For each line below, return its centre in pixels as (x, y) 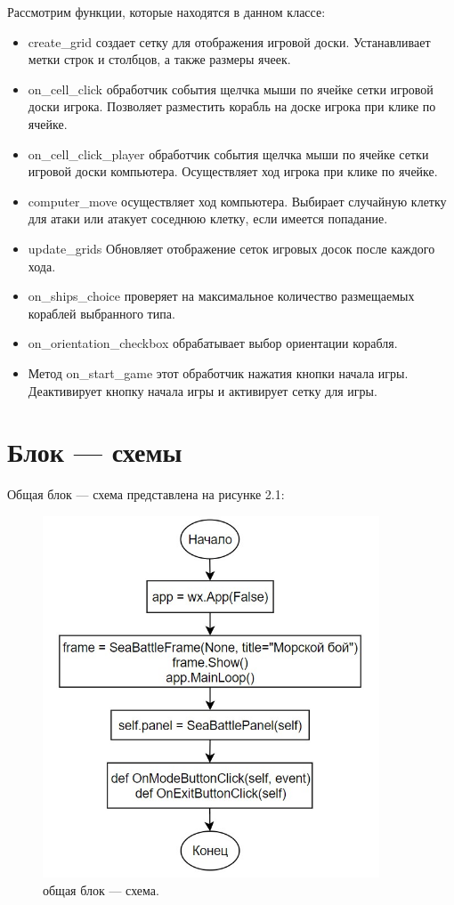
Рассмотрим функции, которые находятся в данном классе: (166, 12)
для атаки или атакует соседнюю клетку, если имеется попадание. (208, 218)
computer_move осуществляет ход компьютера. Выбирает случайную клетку (237, 201)
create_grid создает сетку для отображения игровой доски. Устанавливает (229, 41)
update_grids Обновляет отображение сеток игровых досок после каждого (231, 248)
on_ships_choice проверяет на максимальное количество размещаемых (221, 296)
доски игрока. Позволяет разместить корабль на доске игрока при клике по (232, 106)
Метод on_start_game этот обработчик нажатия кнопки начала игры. (218, 372)
